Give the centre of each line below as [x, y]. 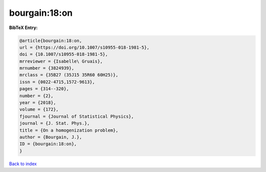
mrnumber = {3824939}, [47, 68]
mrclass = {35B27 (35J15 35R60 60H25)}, [69, 75]
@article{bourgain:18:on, [51, 40]
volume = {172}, [39, 109]
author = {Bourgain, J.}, [51, 137]
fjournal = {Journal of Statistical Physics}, [77, 116]
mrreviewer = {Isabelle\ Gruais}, [61, 61]
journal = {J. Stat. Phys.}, [55, 123]
